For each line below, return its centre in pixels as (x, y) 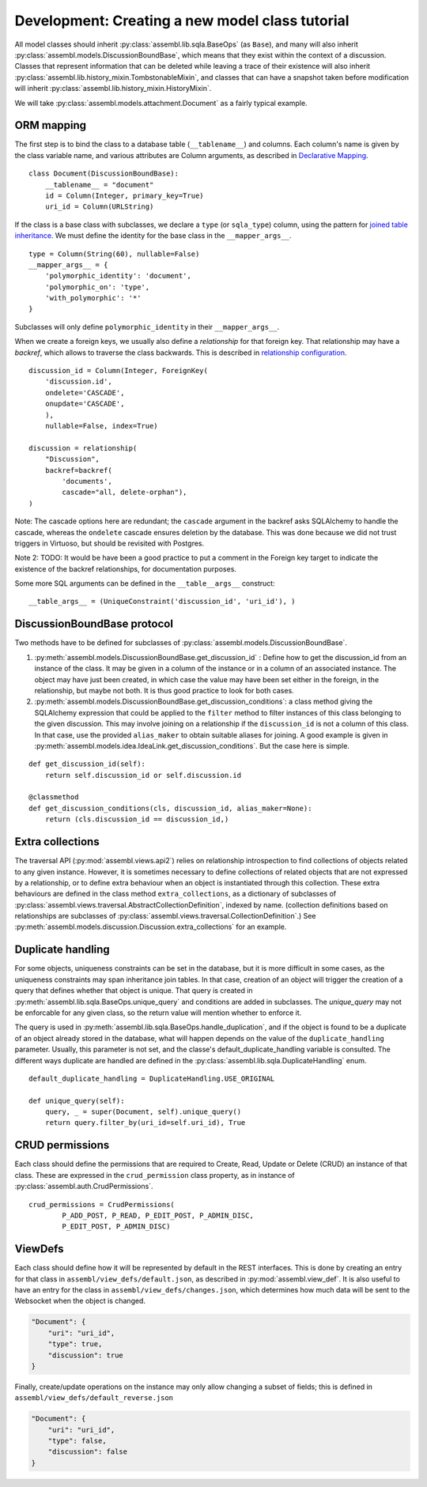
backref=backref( (78, 470)
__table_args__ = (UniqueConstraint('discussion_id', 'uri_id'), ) (162, 602)
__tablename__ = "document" (99, 185)
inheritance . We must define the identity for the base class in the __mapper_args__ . (153, 236)
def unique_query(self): (77, 1100)
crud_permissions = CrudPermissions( (102, 1204)
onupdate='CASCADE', (85, 404)
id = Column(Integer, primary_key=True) (125, 195)
